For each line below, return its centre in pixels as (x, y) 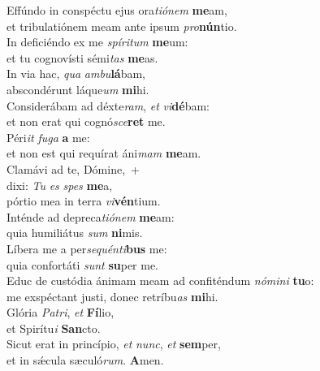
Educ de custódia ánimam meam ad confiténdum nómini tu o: (160, 280)
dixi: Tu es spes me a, (60, 185)
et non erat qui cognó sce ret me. (86, 121)
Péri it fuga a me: (48, 137)
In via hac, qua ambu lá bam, (76, 73)
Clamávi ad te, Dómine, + (73, 168)
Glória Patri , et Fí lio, (61, 312)
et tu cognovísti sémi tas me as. (82, 57)
